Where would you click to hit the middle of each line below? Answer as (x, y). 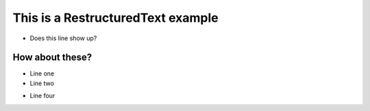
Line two (42, 83)
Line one (42, 74)
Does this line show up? (63, 38)
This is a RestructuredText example (115, 18)
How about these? (52, 58)
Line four (42, 96)
